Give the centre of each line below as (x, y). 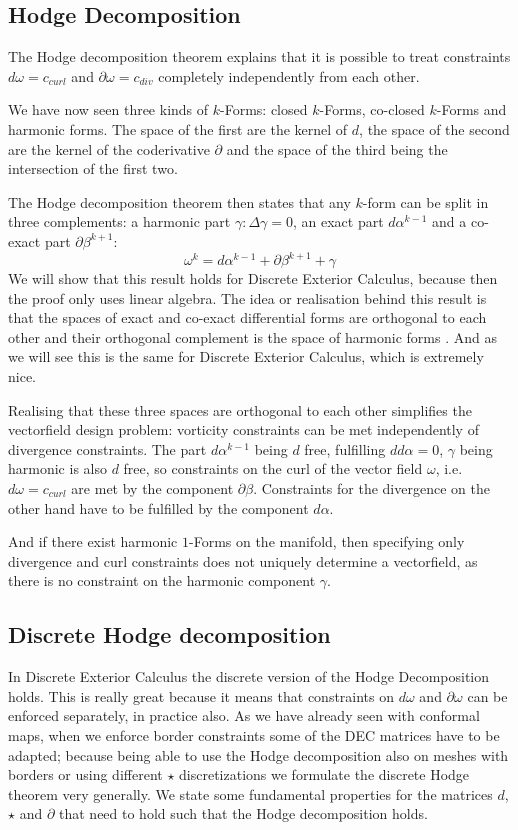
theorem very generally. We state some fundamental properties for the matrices (250, 793)
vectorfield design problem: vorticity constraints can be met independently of (243, 429)
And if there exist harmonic (93, 541)
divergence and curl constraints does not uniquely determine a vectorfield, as (243, 560)
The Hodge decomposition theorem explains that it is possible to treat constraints (259, 56)
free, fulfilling (345, 448)
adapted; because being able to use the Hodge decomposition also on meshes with (258, 754)
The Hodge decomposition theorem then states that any (179, 201)
